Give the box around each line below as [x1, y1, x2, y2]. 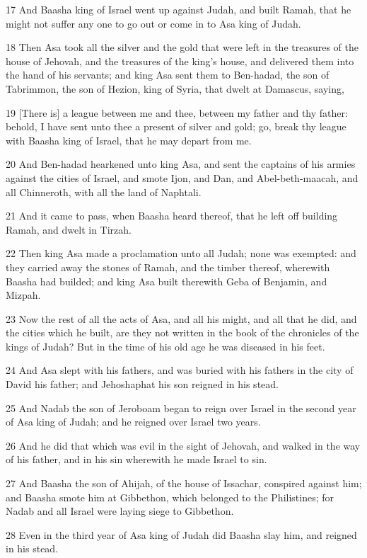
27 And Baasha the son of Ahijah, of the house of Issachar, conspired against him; [6, 476, 362, 491]
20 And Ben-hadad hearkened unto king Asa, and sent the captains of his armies [6, 156, 356, 171]
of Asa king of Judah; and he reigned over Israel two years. [6, 414, 261, 429]
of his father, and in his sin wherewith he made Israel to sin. [6, 452, 267, 467]
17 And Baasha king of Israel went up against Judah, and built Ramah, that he [6, 2, 351, 16]
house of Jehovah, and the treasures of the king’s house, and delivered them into [6, 53, 354, 68]
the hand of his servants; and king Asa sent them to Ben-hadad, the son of [6, 67, 330, 82]
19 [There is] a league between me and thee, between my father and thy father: [6, 105, 348, 120]
